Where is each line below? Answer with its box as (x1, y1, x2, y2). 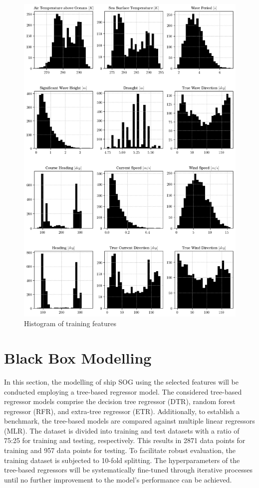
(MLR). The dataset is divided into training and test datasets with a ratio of (4, 425, 240, 436)
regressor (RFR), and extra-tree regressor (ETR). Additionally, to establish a (4, 406, 240, 416)
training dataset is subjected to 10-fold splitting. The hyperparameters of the (4, 455, 240, 465)
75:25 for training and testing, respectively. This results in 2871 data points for (4, 435, 246, 446)
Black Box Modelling (4, 347, 152, 368)
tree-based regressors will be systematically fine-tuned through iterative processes (4, 465, 253, 475)
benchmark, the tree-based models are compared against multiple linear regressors (4, 416, 255, 426)
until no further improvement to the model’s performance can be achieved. (4, 474, 232, 485)
